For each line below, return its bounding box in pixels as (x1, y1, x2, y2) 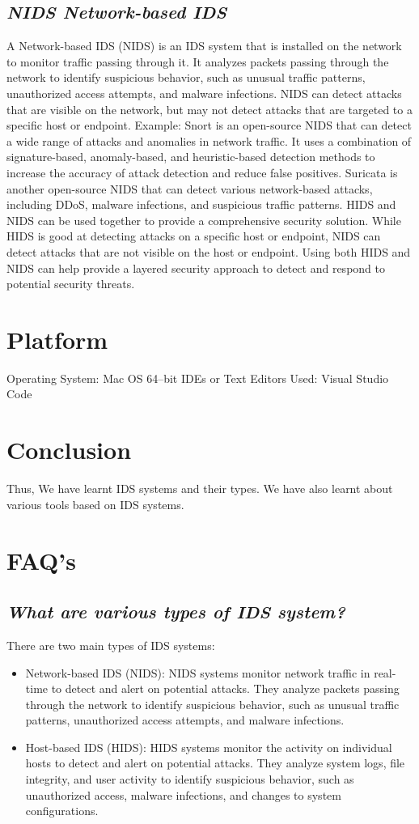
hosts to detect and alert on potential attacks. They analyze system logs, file (25, 754, 405, 771)
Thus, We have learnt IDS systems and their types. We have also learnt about (6, 480, 393, 497)
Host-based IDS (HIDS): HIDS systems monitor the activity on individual (25, 738, 392, 755)
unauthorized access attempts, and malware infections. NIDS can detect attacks (6, 84, 402, 101)
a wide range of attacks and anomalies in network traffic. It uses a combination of (6, 132, 412, 149)
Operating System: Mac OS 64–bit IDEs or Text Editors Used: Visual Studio (6, 369, 389, 386)
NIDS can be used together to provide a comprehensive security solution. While (6, 211, 401, 228)
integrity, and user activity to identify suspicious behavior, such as (25, 771, 354, 788)
